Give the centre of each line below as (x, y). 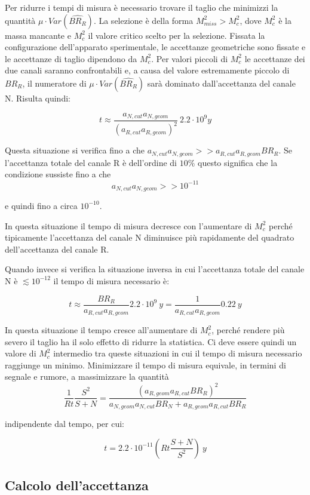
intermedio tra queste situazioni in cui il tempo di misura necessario (178, 353)
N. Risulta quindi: (38, 98)
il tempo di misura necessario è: (111, 280)
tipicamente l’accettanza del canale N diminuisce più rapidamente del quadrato (150, 237)
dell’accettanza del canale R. (57, 249)
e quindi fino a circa (41, 205)
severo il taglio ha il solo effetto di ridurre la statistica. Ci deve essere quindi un (151, 341)
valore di (21, 353)
